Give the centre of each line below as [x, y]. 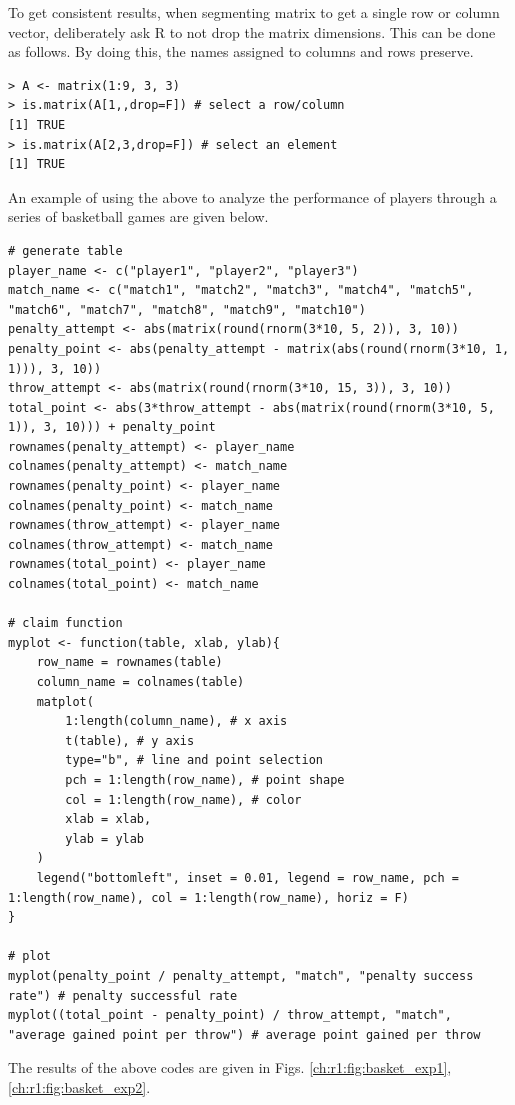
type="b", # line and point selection [194, 760]
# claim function [65, 623]
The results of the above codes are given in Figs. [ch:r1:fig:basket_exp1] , [230, 1067]
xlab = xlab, [108, 819]
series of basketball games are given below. [138, 216]
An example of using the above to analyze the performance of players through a [252, 196]
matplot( [65, 701]
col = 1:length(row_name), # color [183, 799]
